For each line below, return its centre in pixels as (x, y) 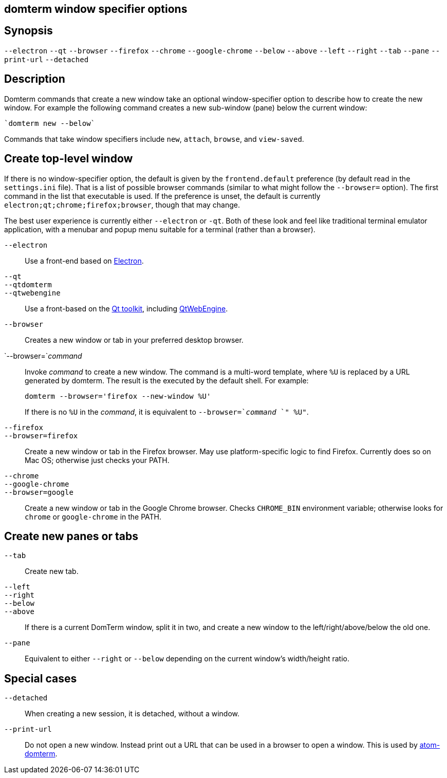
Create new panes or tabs (71, 536)
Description (35, 79)
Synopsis (29, 31)
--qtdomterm (28, 284)
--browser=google (39, 492)
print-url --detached (46, 59)
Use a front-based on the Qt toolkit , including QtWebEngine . (126, 308)
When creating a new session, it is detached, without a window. (132, 714)
